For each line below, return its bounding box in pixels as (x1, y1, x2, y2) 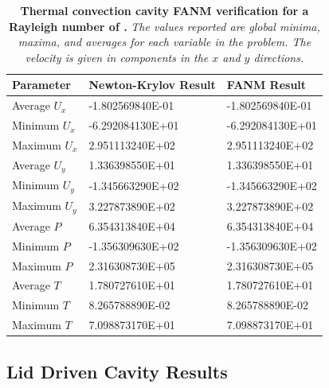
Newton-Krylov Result (88, 76, 216, 93)
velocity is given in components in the (25, 48, 209, 65)
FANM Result (226, 76, 307, 93)
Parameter (12, 76, 71, 93)
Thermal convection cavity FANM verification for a (20, 2, 309, 18)
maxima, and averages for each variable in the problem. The (18, 33, 311, 50)
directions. (253, 48, 304, 65)
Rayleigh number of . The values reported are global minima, (9, 17, 320, 34)
